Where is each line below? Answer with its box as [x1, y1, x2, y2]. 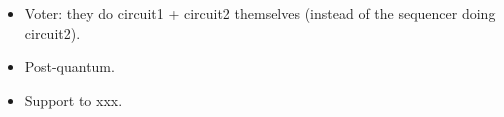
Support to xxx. [24, 89, 123, 110]
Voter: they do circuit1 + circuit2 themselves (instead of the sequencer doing [24, 3, 496, 23]
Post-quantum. [24, 56, 115, 77]
